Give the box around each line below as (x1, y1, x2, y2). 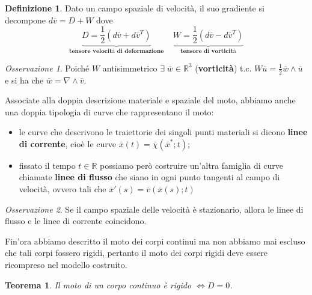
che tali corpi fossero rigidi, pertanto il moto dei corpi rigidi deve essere (5, 246, 268, 259)
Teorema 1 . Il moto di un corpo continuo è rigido (5, 278, 192, 291)
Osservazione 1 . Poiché (5, 61, 90, 74)
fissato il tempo (19, 159, 76, 171)
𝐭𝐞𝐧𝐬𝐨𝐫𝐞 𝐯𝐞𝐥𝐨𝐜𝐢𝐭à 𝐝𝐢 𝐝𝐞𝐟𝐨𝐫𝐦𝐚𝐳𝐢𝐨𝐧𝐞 (69, 48, 164, 55)
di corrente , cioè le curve (19, 137, 116, 150)
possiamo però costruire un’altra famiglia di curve (100, 159, 284, 171)
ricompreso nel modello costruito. (5, 258, 127, 271)
